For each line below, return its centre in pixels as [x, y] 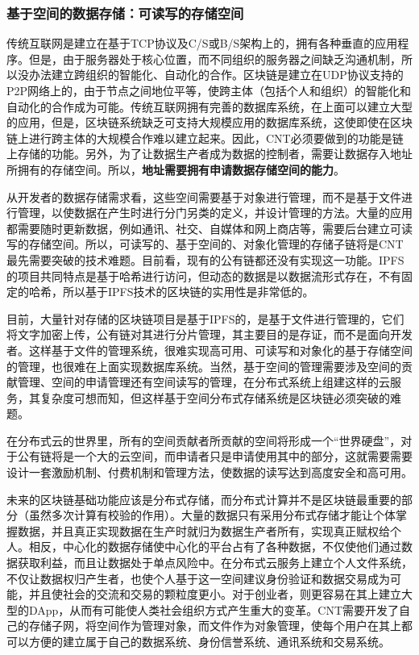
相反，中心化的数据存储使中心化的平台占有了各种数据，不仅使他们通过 [215, 547]
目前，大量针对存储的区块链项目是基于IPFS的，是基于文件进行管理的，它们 [205, 318]
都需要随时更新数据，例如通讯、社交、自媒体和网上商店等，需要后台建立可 [204, 228]
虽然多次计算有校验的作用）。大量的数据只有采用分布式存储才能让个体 [212, 515]
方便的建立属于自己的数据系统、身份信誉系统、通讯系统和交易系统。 [209, 641]
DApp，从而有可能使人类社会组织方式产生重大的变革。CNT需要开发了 [214, 609]
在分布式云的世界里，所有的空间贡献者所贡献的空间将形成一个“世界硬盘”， [204, 440]
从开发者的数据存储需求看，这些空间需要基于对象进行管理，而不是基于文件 [204, 196]
